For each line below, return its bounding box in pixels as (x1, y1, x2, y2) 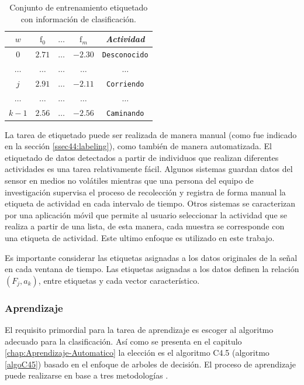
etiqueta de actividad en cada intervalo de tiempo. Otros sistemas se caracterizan (5, 197, 296, 209)
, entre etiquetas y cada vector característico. (38, 274, 200, 286)
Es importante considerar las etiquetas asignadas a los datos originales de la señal (5, 251, 298, 263)
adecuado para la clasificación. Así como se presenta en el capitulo (5, 335, 242, 347)
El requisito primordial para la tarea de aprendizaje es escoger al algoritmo (5, 324, 274, 336)
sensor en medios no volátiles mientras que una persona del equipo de (5, 174, 254, 187)
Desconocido (102, 51, 148, 60)
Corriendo (106, 80, 144, 88)
